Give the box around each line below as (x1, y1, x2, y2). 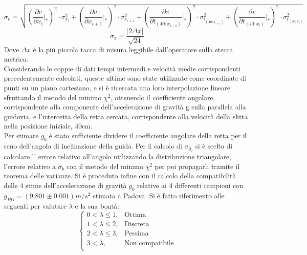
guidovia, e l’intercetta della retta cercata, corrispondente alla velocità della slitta (4, 111, 248, 121)
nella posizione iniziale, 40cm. (4, 121, 92, 131)
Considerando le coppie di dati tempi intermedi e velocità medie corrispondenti (4, 63, 241, 73)
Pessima (124, 230, 149, 237)
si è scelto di (195, 140, 233, 150)
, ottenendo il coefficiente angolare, (110, 92, 215, 102)
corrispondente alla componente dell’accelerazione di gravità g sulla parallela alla (4, 102, 246, 112)
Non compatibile (124, 239, 174, 247)
